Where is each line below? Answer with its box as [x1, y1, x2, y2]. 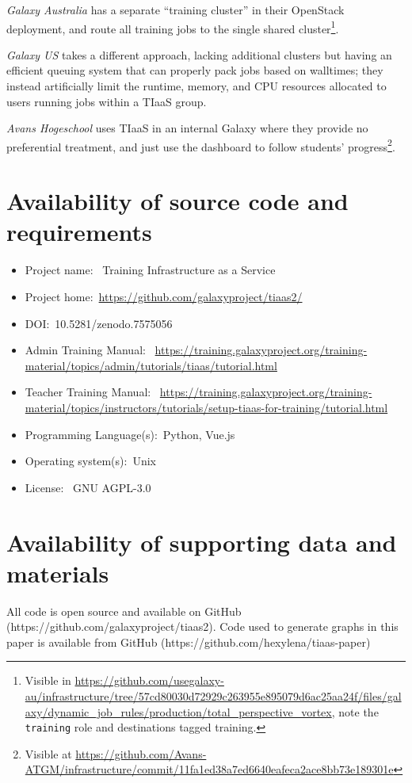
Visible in [25, 672, 71, 689]
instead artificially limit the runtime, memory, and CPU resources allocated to [6, 78, 387, 94]
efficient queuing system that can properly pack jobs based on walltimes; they [6, 62, 383, 78]
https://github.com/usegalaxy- [74, 672, 224, 689]
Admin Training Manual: [25, 342, 146, 358]
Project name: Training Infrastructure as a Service [25, 262, 276, 278]
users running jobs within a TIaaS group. [6, 93, 207, 109]
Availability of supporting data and [6, 525, 397, 558]
